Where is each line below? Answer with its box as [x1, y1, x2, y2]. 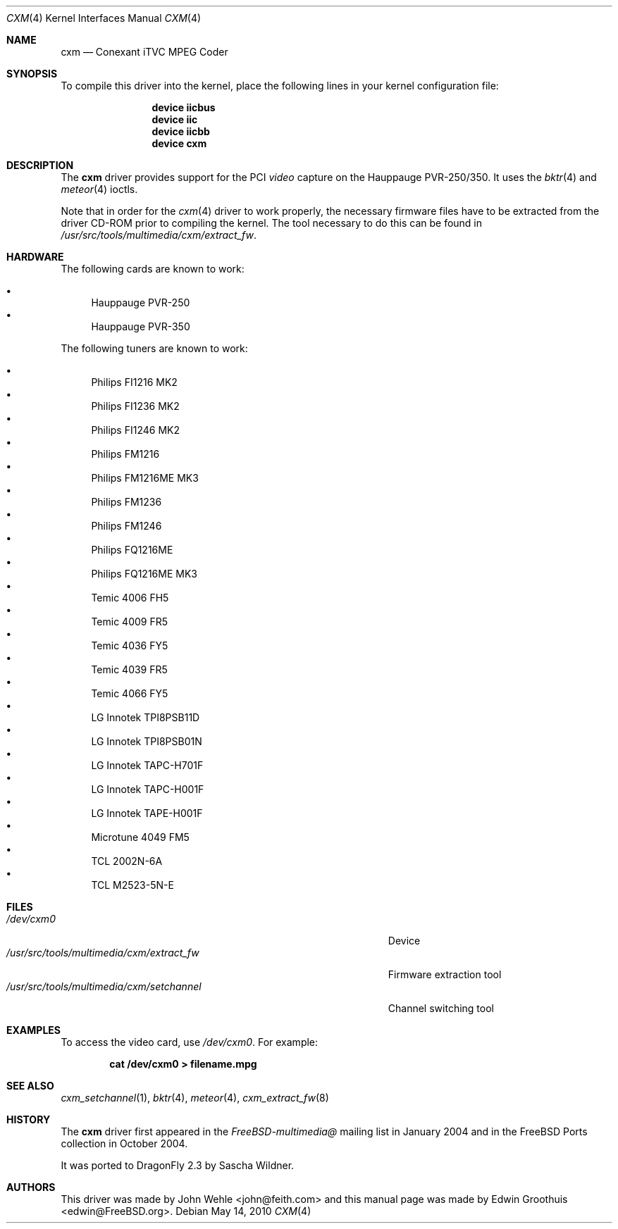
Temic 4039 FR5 [91, 663, 168, 675]
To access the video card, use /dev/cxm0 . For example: [61, 1036, 319, 1048]
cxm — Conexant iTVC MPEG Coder [61, 46, 228, 58]
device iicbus [152, 101, 216, 113]
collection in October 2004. [61, 1137, 188, 1149]
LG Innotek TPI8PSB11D [91, 711, 200, 723]
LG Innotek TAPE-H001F [91, 807, 203, 819]
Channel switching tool [388, 1002, 494, 1014]
